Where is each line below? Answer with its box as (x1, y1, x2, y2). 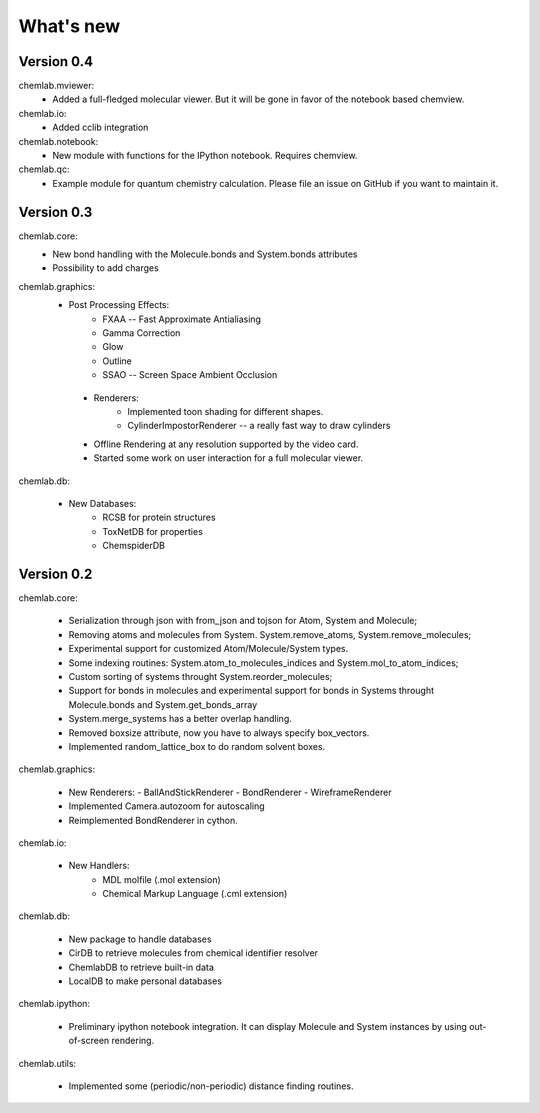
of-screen (68, 1035, 110, 1047)
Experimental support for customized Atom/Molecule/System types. (68, 643, 349, 655)
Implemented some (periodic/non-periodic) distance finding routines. (68, 1080, 354, 1092)
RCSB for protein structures (102, 511, 216, 524)
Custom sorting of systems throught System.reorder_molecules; (68, 670, 333, 682)
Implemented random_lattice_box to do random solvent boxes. (68, 740, 326, 752)
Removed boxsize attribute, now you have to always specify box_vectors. (68, 726, 370, 739)
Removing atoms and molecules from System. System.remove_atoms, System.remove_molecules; (68, 628, 472, 640)
